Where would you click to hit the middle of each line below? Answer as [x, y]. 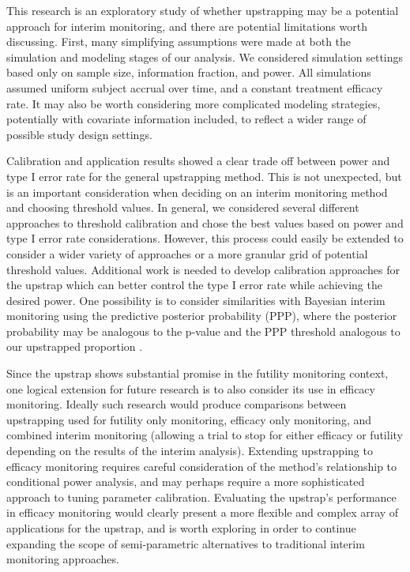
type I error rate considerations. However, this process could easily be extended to [205, 238]
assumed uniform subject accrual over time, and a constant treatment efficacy [195, 87]
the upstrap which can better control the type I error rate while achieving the [194, 285]
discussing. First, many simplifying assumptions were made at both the [179, 41]
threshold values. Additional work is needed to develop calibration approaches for [203, 269]
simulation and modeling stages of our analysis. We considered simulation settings [205, 56]
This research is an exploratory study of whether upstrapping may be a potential [203, 10]
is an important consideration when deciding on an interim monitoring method [197, 192]
